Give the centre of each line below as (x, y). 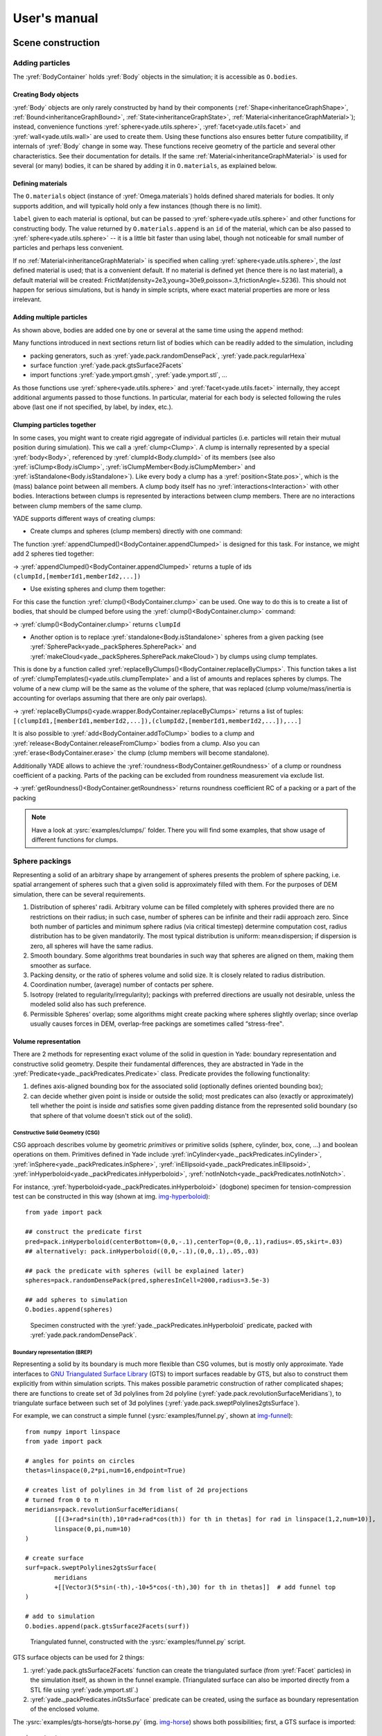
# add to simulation (60, 1617)
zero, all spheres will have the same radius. (92, 946)
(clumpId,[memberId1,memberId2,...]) (77, 576)
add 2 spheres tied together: (53, 554)
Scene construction (57, 43)
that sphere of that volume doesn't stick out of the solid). (111, 1115)
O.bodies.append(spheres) (69, 1310)
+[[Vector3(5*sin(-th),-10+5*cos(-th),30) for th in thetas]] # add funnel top (195, 1587)
